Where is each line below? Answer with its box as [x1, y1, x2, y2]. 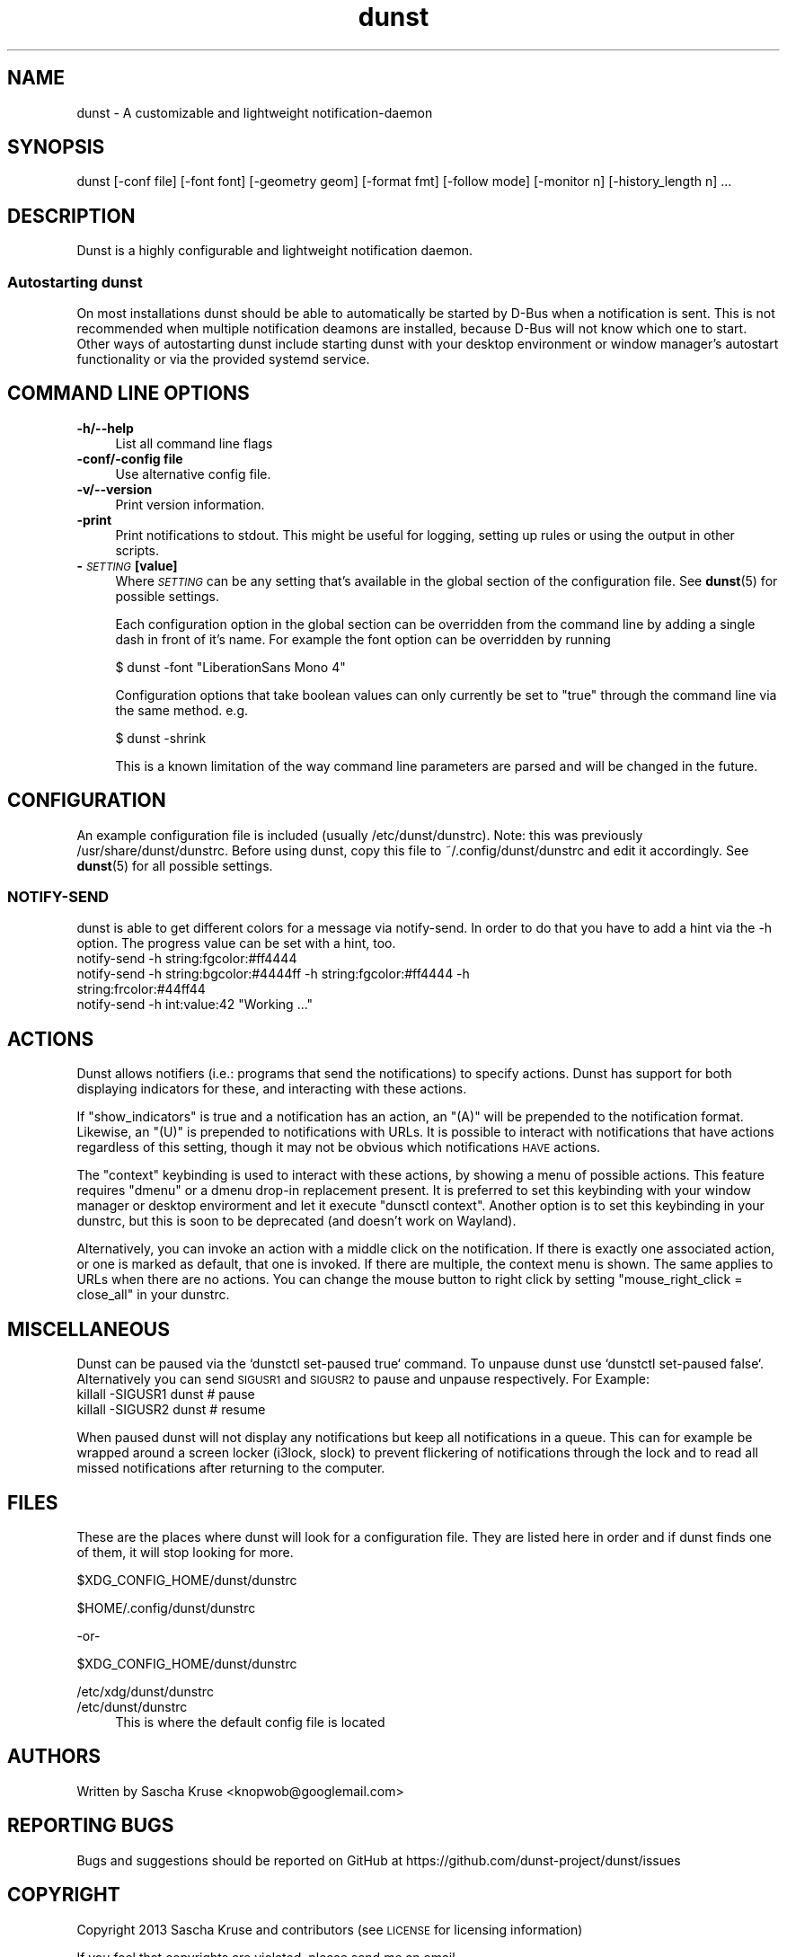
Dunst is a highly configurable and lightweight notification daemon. [76, 243, 473, 259]
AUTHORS [7, 1745, 102, 1768]
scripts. [115, 542, 160, 558]
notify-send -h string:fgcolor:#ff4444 [76, 951, 297, 967]
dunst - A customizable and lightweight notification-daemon [76, 104, 433, 120]
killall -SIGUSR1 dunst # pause [76, 1386, 255, 1403]
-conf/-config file [76, 450, 183, 466]
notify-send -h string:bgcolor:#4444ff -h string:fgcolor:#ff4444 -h [76, 966, 470, 982]
